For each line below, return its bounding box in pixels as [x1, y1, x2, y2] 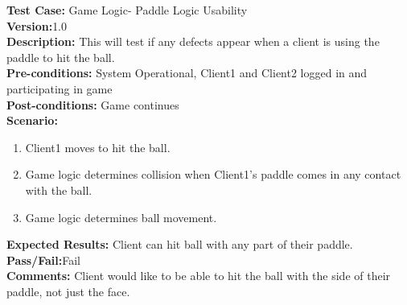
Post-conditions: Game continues [6, 96, 179, 113]
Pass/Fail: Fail [6, 251, 80, 268]
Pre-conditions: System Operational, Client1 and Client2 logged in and [6, 64, 368, 81]
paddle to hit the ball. [6, 48, 115, 65]
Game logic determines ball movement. [25, 208, 217, 225]
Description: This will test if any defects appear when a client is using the [6, 33, 380, 50]
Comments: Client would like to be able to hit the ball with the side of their [6, 267, 391, 284]
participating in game [6, 80, 113, 97]
